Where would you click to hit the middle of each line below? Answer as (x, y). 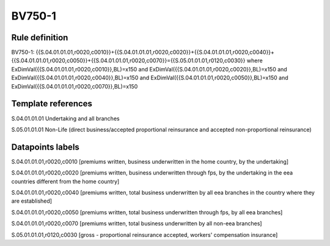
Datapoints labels (45, 147)
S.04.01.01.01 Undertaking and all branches (65, 118)
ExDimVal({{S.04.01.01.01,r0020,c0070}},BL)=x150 (75, 86)
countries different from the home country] (65, 181)
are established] (31, 201)
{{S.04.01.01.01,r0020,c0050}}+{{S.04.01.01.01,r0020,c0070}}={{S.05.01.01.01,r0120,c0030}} (128, 60)
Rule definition (40, 38)
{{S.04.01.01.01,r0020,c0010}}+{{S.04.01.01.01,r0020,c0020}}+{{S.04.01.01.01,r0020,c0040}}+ (155, 52)
